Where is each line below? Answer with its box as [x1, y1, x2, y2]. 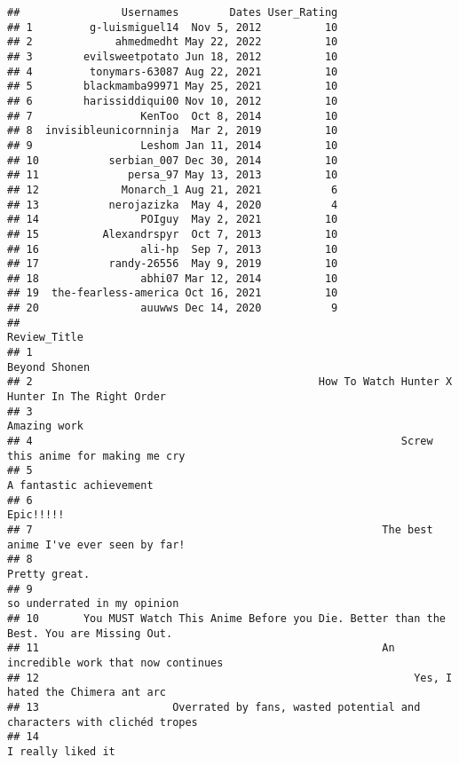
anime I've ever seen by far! [7, 538, 186, 551]
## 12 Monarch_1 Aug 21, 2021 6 [7, 183, 338, 196]
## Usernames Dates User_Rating [7, 6, 338, 19]
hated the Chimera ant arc [7, 686, 166, 699]
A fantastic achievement [7, 479, 154, 492]
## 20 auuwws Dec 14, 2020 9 [7, 302, 338, 315]
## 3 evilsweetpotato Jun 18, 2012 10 [7, 50, 338, 63]
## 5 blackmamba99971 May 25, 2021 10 [7, 80, 338, 93]
